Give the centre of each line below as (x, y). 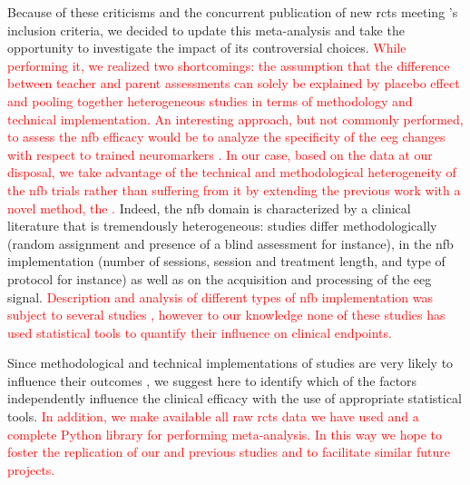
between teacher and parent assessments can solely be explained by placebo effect (234, 83)
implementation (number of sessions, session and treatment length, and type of (226, 261)
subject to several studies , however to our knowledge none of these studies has (226, 315)
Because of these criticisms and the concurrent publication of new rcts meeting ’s (233, 12)
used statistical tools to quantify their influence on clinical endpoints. (200, 332)
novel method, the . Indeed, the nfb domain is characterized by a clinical (209, 208)
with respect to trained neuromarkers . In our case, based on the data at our (220, 154)
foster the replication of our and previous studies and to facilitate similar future (229, 452)
